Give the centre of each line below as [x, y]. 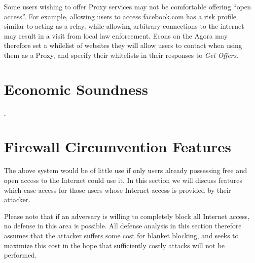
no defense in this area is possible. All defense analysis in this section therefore [123, 226]
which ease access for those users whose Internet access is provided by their [118, 190]
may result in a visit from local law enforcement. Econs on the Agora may [116, 35]
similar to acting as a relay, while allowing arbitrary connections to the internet [124, 26]
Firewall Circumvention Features [118, 147]
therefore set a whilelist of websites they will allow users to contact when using [123, 45]
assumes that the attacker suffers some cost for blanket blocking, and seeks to [121, 235]
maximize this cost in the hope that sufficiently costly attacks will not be [114, 245]
